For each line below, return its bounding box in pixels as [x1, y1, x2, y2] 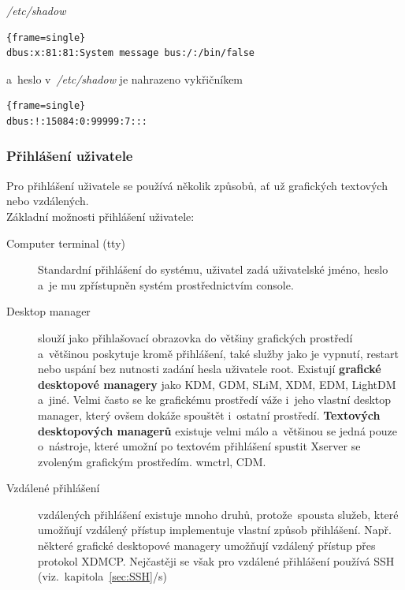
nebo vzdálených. [6, 192, 89, 209]
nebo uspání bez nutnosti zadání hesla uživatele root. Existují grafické [38, 360, 381, 377]
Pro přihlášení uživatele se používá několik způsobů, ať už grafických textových [6, 177, 388, 193]
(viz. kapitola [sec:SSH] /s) [38, 568, 167, 584]
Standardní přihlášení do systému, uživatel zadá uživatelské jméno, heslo [38, 261, 388, 278]
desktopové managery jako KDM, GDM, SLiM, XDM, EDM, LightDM [38, 375, 396, 392]
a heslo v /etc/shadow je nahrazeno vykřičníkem [6, 70, 243, 87]
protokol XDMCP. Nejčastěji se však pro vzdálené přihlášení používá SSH [38, 552, 395, 569]
